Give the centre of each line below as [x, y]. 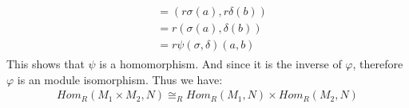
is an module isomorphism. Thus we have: [120, 79]
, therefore [378, 64]
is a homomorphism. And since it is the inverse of [220, 64]
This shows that [46, 64]
